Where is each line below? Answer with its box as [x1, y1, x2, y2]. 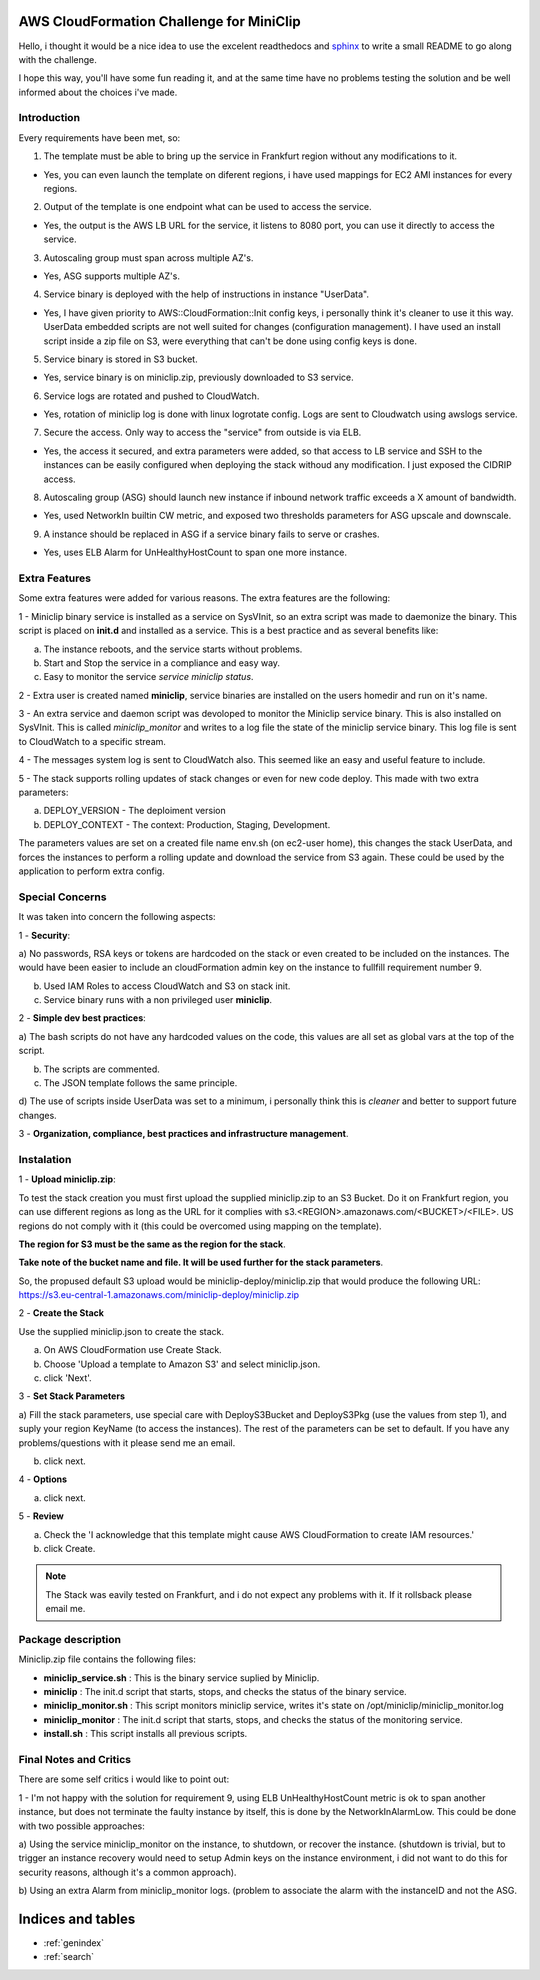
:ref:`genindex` [43, 1936, 105, 1949]
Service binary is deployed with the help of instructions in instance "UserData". [43, 288, 370, 300]
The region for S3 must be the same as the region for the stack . [18, 1238, 286, 1250]
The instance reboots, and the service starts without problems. [43, 643, 303, 655]
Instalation [18, 1152, 72, 1166]
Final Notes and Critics [18, 1752, 132, 1766]
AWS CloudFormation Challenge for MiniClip [18, 13, 301, 30]
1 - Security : [18, 929, 70, 941]
